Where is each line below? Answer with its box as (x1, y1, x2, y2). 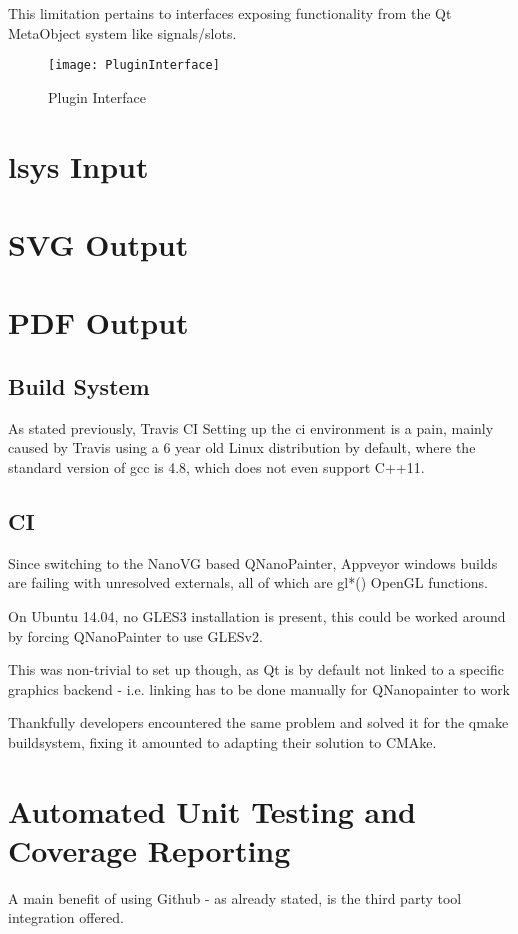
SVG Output (8, 224, 189, 264)
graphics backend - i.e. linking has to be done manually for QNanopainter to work (8, 678, 511, 699)
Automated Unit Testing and (8, 790, 416, 831)
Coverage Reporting (8, 829, 291, 870)
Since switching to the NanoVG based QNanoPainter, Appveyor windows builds (8, 552, 498, 573)
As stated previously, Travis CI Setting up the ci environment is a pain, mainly (8, 417, 494, 438)
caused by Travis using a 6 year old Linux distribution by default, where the (8, 437, 476, 458)
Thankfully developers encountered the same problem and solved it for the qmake (8, 712, 509, 733)
